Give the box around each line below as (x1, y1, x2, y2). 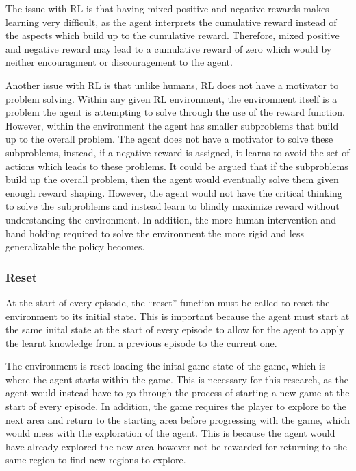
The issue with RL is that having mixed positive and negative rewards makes (5, 1, 329, 15)
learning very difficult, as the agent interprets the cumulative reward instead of (5, 14, 337, 29)
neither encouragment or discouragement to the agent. (5, 55, 233, 69)
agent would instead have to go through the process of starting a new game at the (5, 385, 350, 400)
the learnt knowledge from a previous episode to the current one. (5, 335, 277, 350)
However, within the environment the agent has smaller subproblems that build (5, 118, 339, 132)
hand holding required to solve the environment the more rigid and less (5, 226, 305, 240)
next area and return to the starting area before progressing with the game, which (5, 412, 350, 426)
